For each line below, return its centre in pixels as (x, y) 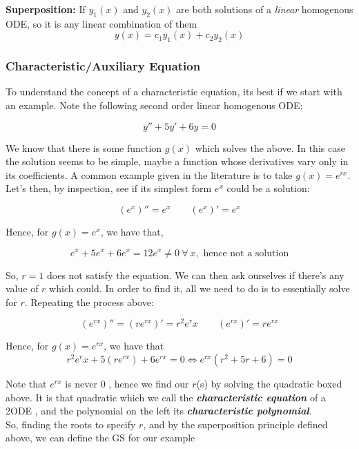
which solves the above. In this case (270, 147)
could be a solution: (268, 188)
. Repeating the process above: (89, 302)
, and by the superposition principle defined (235, 424)
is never (81, 384)
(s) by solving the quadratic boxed (269, 384)
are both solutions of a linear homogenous (265, 9)
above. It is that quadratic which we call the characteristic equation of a (166, 397)
